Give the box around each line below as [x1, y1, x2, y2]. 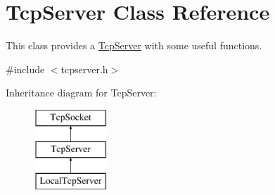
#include [6, 61, 45, 76]
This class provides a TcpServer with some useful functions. [6, 38, 262, 53]
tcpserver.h [60, 61, 108, 76]
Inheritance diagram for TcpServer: [6, 85, 157, 100]
